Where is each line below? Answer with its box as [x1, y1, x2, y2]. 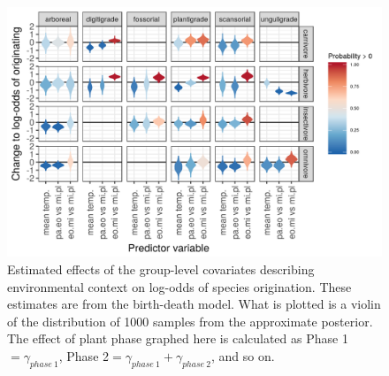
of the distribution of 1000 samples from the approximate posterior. [7, 311, 373, 330]
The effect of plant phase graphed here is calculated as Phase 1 [7, 329, 348, 348]
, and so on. [211, 346, 275, 364]
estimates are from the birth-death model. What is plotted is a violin [7, 295, 381, 313]
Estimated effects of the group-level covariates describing [7, 259, 315, 278]
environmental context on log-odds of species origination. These [7, 277, 352, 295]
